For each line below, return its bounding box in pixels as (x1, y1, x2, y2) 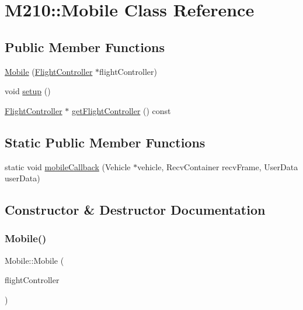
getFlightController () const (72, 104, 171, 116)
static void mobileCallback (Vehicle (5, 160, 131, 173)
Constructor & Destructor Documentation (5, 201, 266, 219)
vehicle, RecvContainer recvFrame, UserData (137, 160, 298, 173)
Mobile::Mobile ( (5, 254, 64, 266)
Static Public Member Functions (5, 133, 206, 151)
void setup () (5, 85, 51, 97)
